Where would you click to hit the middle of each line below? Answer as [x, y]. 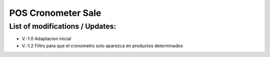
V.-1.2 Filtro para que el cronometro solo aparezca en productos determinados [102, 46]
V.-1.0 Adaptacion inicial [46, 39]
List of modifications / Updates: [63, 26]
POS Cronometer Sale [55, 13]
